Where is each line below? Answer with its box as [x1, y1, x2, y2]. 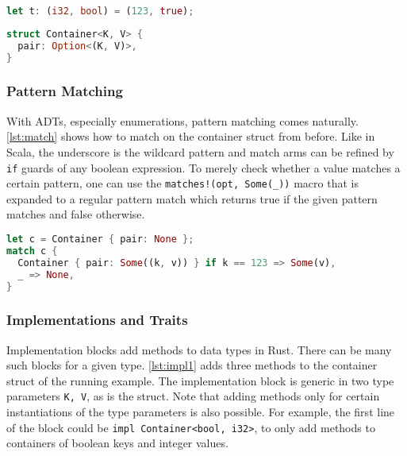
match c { [6, 245, 58, 257]
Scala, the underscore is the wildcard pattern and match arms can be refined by [6, 143, 394, 160]
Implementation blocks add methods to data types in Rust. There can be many [6, 341, 392, 357]
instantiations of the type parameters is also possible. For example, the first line [6, 404, 395, 420]
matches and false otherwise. [6, 206, 145, 222]
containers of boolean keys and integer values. [6, 435, 228, 451]
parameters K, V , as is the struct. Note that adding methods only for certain [6, 388, 380, 404]
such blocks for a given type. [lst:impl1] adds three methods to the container [6, 357, 378, 373]
